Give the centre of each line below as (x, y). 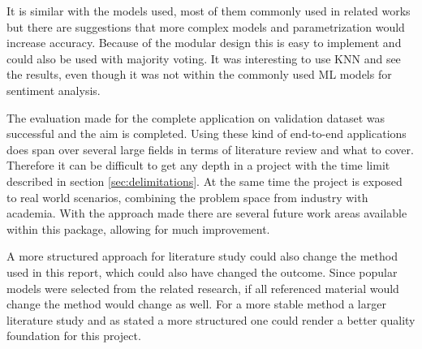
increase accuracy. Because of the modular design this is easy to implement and (204, 43)
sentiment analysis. (54, 90)
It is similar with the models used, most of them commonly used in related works (209, 11)
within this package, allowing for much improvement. (138, 228)
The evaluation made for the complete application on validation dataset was (196, 117)
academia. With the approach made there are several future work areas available (207, 213)
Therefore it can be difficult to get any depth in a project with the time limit (198, 165)
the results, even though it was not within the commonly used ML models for (199, 74)
